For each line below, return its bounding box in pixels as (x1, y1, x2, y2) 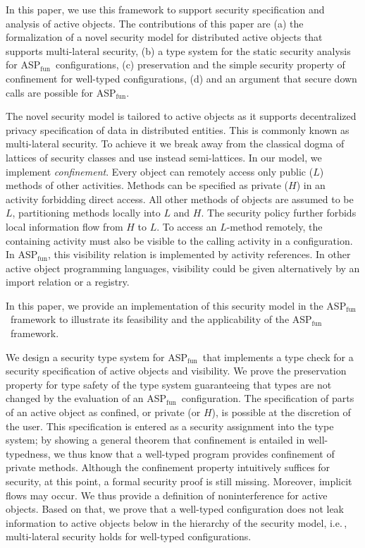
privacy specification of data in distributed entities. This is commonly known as (6, 122, 349, 137)
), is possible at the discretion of (211, 405, 351, 420)
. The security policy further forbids (201, 205, 357, 220)
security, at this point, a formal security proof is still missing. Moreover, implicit (6, 474, 352, 488)
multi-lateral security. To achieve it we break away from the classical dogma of (6, 136, 345, 151)
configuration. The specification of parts (181, 391, 354, 406)
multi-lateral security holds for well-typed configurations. (6, 529, 252, 544)
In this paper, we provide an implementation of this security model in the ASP (6, 298, 347, 312)
